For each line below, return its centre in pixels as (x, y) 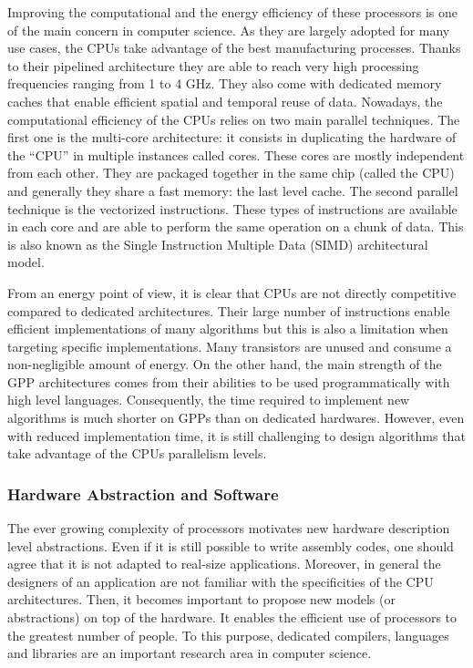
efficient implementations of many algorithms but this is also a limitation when (228, 329)
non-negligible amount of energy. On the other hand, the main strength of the (225, 364)
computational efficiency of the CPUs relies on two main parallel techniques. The (234, 119)
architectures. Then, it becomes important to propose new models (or (201, 599)
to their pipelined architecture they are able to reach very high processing (213, 65)
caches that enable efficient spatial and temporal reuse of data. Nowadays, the (225, 101)
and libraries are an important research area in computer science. (190, 653)
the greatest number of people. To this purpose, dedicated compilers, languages (228, 635)
